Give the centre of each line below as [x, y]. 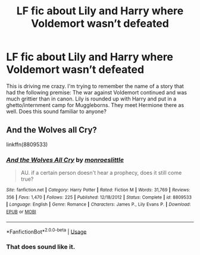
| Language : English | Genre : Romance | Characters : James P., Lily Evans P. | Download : [99, 204]
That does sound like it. [41, 247]
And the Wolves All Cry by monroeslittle [65, 160]
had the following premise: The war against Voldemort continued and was [97, 92]
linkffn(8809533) [27, 144]
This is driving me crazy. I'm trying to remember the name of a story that [95, 86]
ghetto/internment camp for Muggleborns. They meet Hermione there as [95, 105]
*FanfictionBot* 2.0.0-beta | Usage [46, 231]
